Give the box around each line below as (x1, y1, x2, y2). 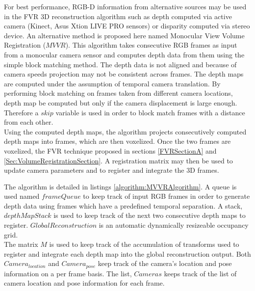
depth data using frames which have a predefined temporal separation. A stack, (4, 200, 243, 211)
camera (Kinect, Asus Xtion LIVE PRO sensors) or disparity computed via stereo (4, 21, 250, 31)
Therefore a (4, 107, 39, 117)
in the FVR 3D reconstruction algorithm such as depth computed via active (4, 11, 232, 21)
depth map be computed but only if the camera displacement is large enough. (4, 97, 237, 107)
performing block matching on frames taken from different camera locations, (4, 88, 233, 98)
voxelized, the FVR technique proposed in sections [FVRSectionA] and (4, 145, 217, 156)
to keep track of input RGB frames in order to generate (83, 191, 250, 201)
